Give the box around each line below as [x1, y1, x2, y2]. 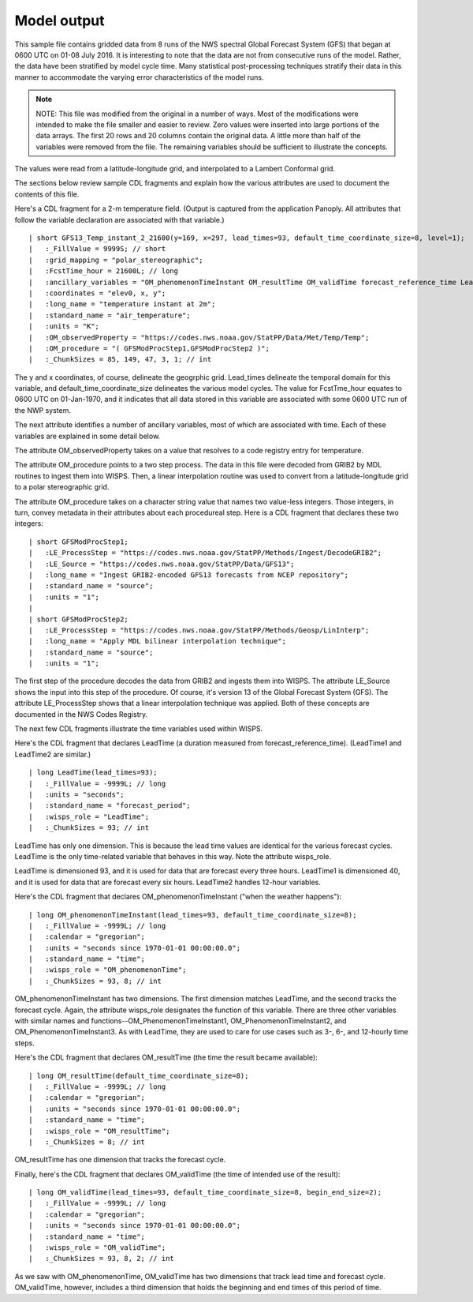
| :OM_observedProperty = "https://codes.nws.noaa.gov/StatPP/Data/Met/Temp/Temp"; [28, 332, 370, 342]
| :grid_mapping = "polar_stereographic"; [28, 255, 204, 265]
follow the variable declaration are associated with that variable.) [14, 215, 225, 224]
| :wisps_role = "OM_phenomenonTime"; [28, 966, 187, 974]
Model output [14, 12, 105, 29]
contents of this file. [14, 189, 80, 199]
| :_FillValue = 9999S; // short [28, 245, 166, 253]
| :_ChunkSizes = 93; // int [28, 824, 150, 832]
